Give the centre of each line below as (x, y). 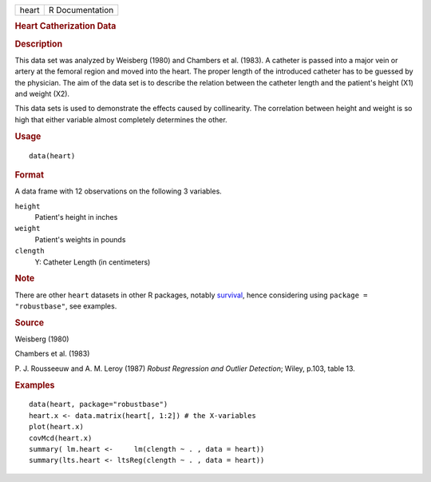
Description (39, 44)
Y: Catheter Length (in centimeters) (93, 262)
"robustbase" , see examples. (66, 306)
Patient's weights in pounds (80, 239)
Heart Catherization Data (65, 26)
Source (30, 322)
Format (29, 174)
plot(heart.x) (56, 427)
